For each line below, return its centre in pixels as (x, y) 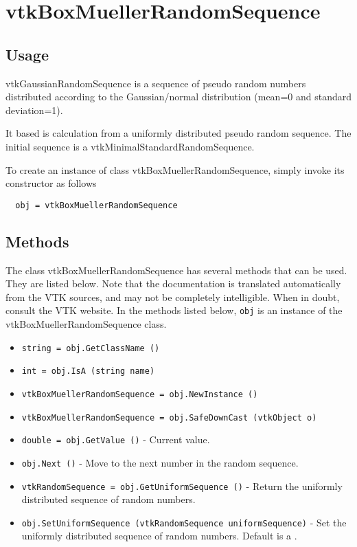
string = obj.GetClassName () (91, 348)
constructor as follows (51, 183)
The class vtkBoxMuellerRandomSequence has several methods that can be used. (176, 270)
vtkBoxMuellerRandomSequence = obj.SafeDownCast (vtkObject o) (169, 417)
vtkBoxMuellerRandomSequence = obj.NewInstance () (140, 394)
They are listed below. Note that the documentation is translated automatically (173, 283)
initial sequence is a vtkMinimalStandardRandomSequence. (130, 146)
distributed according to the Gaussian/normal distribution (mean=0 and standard (178, 97)
